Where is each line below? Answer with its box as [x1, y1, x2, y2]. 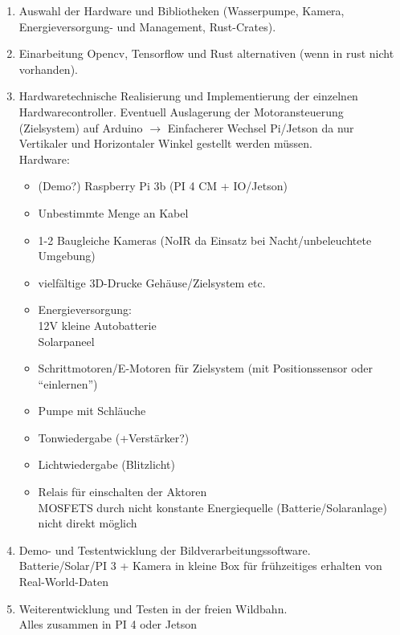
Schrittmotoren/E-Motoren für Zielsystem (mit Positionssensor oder [38, 360, 373, 377]
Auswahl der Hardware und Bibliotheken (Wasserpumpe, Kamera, [18, 2, 345, 18]
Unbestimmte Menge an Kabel [38, 204, 189, 221]
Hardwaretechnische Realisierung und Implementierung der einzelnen [18, 88, 358, 104]
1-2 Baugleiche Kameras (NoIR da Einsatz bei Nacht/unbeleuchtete [38, 231, 372, 248]
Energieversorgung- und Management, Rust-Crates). [18, 18, 276, 35]
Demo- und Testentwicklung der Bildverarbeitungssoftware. [18, 541, 311, 558]
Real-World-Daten [18, 573, 109, 590]
